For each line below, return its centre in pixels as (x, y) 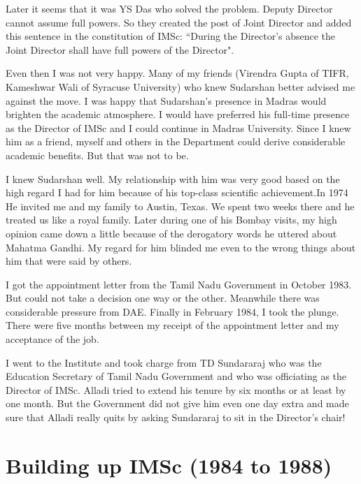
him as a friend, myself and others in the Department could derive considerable (176, 141)
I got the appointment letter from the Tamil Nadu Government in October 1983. (179, 284)
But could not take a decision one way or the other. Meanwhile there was (163, 298)
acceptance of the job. (52, 339)
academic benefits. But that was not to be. (97, 155)
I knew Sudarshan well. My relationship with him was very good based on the (173, 178)
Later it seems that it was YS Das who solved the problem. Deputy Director (169, 8)
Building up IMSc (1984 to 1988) (169, 465)
